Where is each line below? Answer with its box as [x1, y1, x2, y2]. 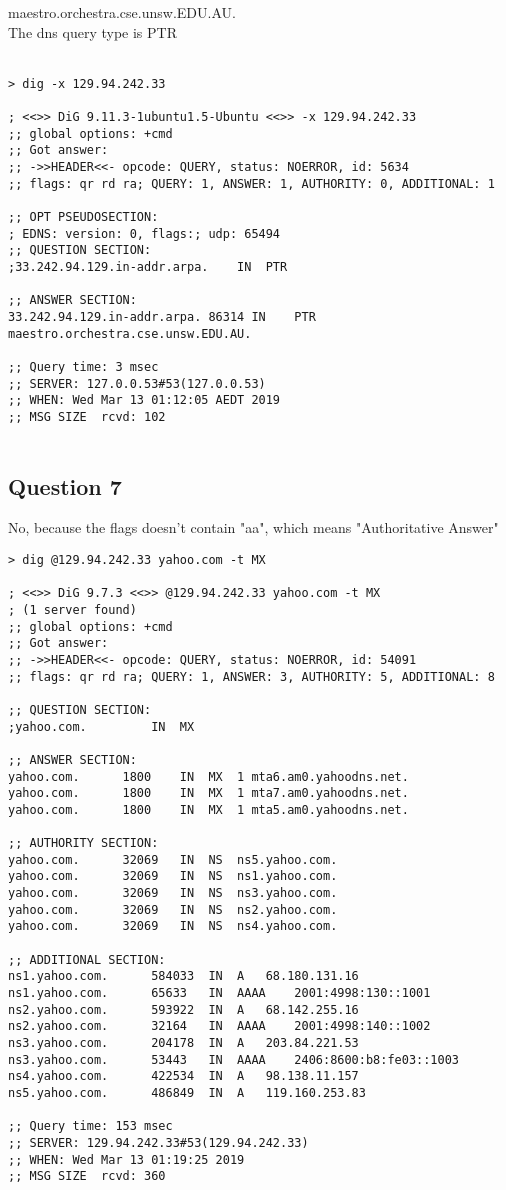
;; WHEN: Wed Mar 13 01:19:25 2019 [8, 1152, 245, 1167]
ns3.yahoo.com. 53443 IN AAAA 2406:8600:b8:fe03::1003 [8, 1052, 460, 1067]
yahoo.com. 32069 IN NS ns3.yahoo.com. [8, 886, 338, 901]
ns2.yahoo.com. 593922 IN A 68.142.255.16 [8, 1002, 359, 1017]
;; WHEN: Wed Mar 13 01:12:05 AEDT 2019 [8, 393, 281, 408]
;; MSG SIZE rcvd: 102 [8, 409, 166, 424]
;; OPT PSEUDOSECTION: [8, 210, 159, 225]
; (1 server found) [8, 602, 137, 617]
